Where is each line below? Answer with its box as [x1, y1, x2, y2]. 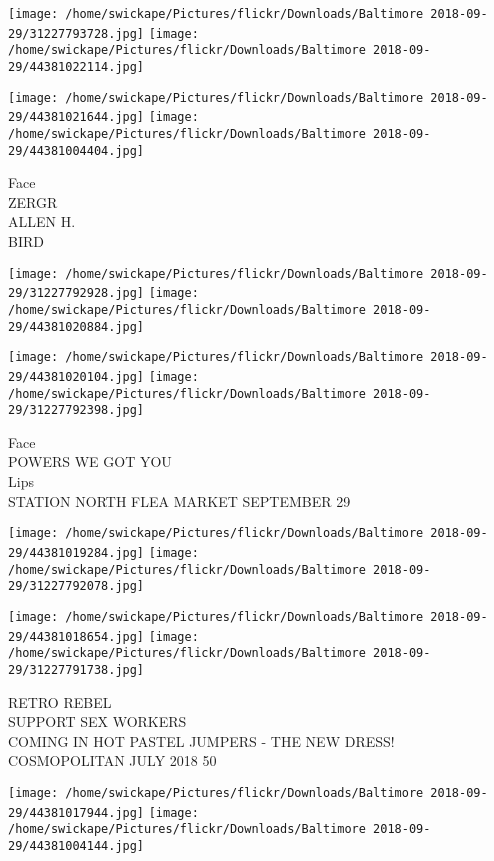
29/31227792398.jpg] [8, 403, 145, 418]
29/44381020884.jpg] [8, 319, 145, 334]
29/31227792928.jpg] [8, 286, 145, 301]
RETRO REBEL [8, 691, 112, 712]
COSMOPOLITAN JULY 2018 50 [8, 750, 217, 771]
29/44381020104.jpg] [8, 369, 145, 384]
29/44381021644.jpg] [8, 110, 145, 125]
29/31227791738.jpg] [8, 662, 145, 677]
